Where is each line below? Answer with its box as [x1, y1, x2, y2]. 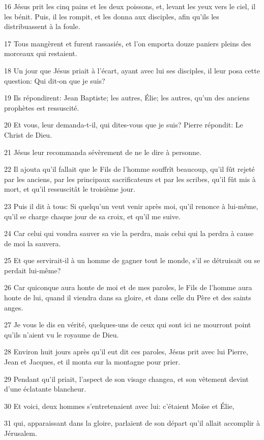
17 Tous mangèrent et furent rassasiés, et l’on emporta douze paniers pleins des [4, 38, 251, 48]
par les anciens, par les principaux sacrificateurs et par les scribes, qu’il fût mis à [4, 173, 256, 184]
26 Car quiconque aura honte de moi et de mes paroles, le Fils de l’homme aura [4, 282, 252, 293]
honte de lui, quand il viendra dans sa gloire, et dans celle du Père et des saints [4, 292, 251, 303]
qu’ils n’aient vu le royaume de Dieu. [4, 329, 119, 340]
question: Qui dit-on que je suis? [4, 75, 105, 86]
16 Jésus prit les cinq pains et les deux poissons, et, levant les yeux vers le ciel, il [4, 1, 256, 11]
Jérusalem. [4, 428, 37, 438]
